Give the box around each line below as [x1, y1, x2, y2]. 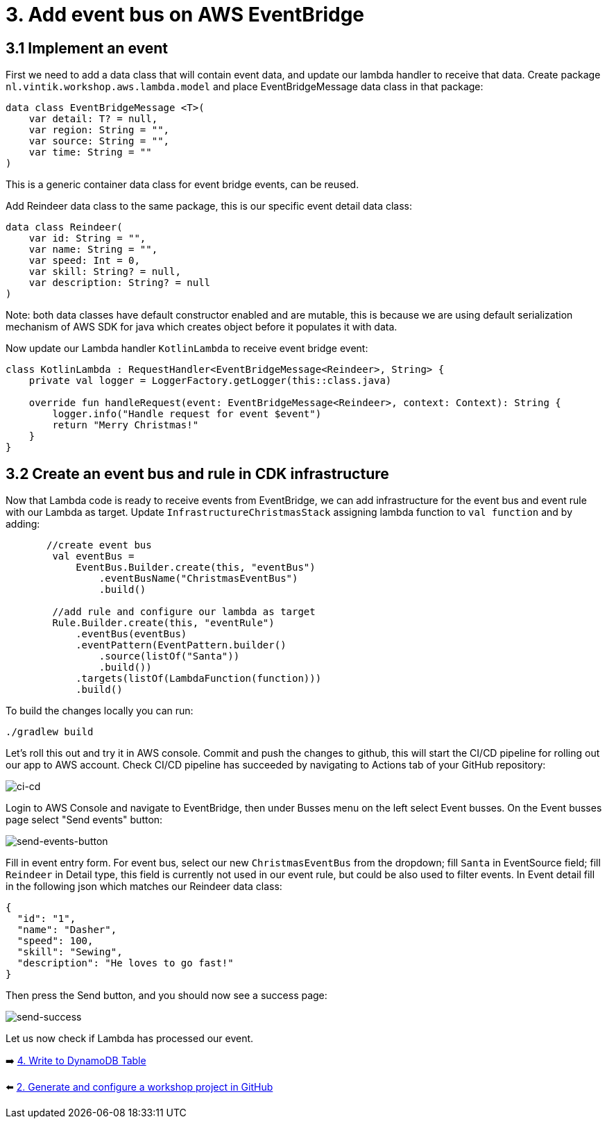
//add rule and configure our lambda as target [52, 606, 316, 618]
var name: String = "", [28, 244, 158, 255]
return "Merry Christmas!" [52, 419, 199, 431]
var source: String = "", [28, 135, 170, 147]
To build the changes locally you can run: [6, 705, 194, 717]
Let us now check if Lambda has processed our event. [6, 1032, 254, 1045]
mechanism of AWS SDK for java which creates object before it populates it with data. [6, 321, 397, 333]
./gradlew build [6, 726, 94, 738]
